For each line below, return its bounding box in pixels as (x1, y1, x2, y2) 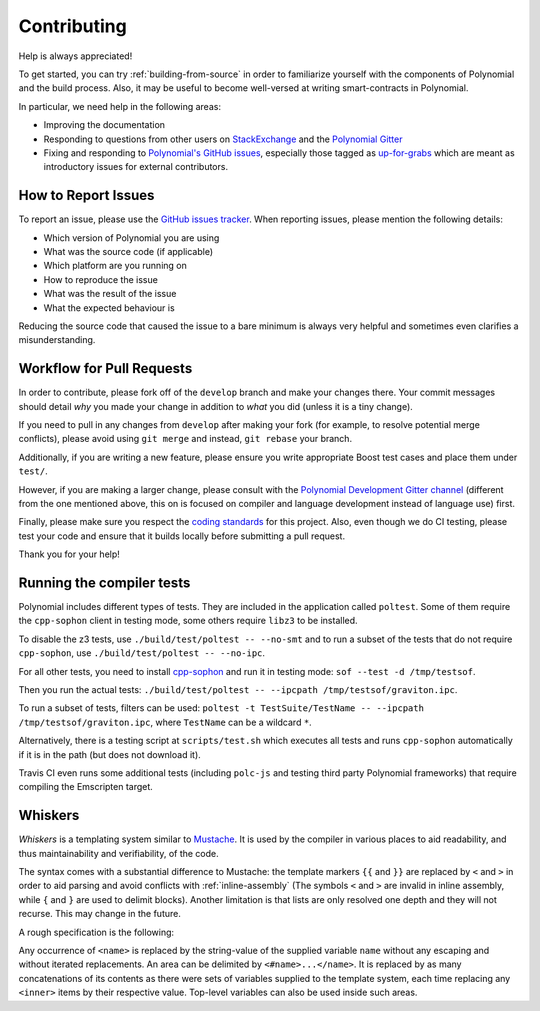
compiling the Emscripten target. (18, 781, 154, 793)
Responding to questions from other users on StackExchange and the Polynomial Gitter (43, 133, 403, 145)
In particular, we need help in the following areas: (18, 100, 222, 112)
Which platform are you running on (43, 260, 187, 272)
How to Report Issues (18, 187, 155, 204)
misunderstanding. (18, 334, 96, 346)
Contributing (18, 15, 127, 37)
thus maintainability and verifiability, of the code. (18, 847, 219, 859)
